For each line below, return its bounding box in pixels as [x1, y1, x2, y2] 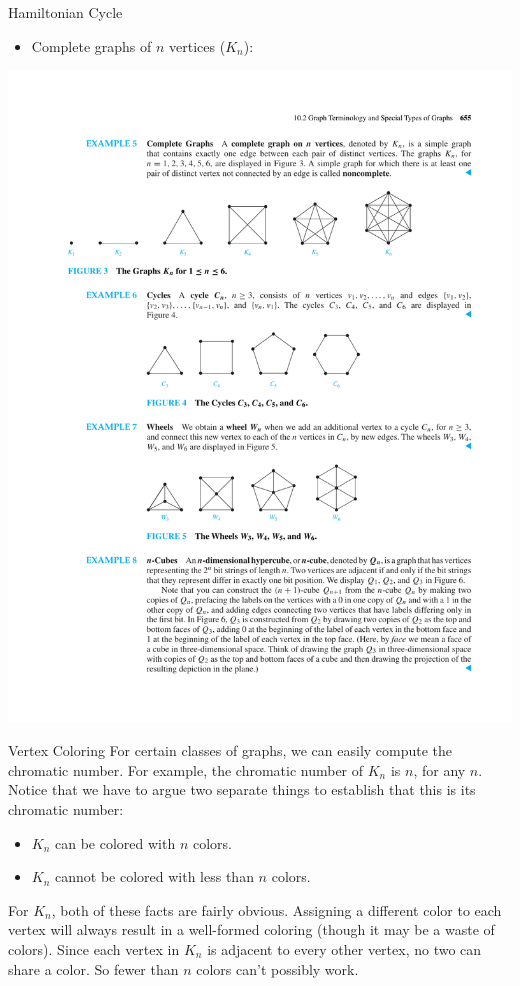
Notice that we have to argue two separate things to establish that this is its [8, 779, 476, 800]
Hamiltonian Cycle [8, 2, 123, 22]
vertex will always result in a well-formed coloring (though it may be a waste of [8, 919, 495, 940]
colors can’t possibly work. [196, 958, 359, 979]
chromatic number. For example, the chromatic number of [8, 759, 364, 780]
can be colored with [55, 832, 176, 853]
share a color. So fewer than [8, 958, 179, 979]
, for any [413, 759, 466, 780]
